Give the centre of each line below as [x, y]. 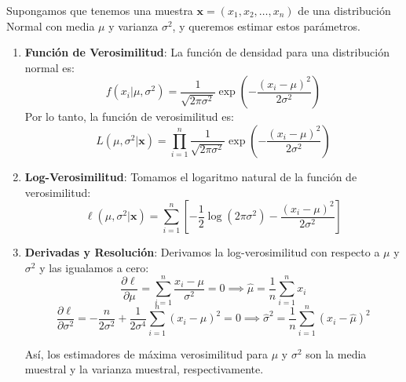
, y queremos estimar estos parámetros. [266, 25]
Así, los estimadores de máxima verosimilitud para [146, 353]
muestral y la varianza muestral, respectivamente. [144, 369]
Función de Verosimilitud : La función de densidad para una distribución [207, 52]
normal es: [49, 67]
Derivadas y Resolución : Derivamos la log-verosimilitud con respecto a [202, 252]
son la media [336, 353]
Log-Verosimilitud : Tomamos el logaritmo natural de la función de [191, 176]
